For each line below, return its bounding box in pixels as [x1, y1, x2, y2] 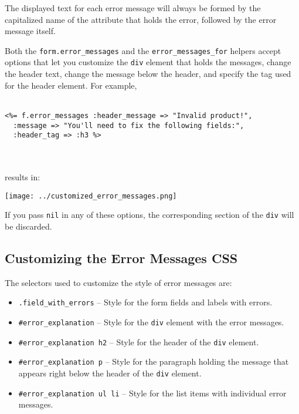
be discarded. [5, 220, 52, 232]
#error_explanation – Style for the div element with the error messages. [18, 315, 284, 328]
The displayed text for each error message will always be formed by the [5, 2, 261, 14]
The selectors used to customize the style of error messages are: [5, 276, 232, 288]
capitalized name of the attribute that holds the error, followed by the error [5, 13, 277, 25]
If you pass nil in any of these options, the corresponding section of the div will [5, 208, 294, 221]
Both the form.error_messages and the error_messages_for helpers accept [5, 44, 281, 56]
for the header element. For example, [5, 79, 137, 91]
